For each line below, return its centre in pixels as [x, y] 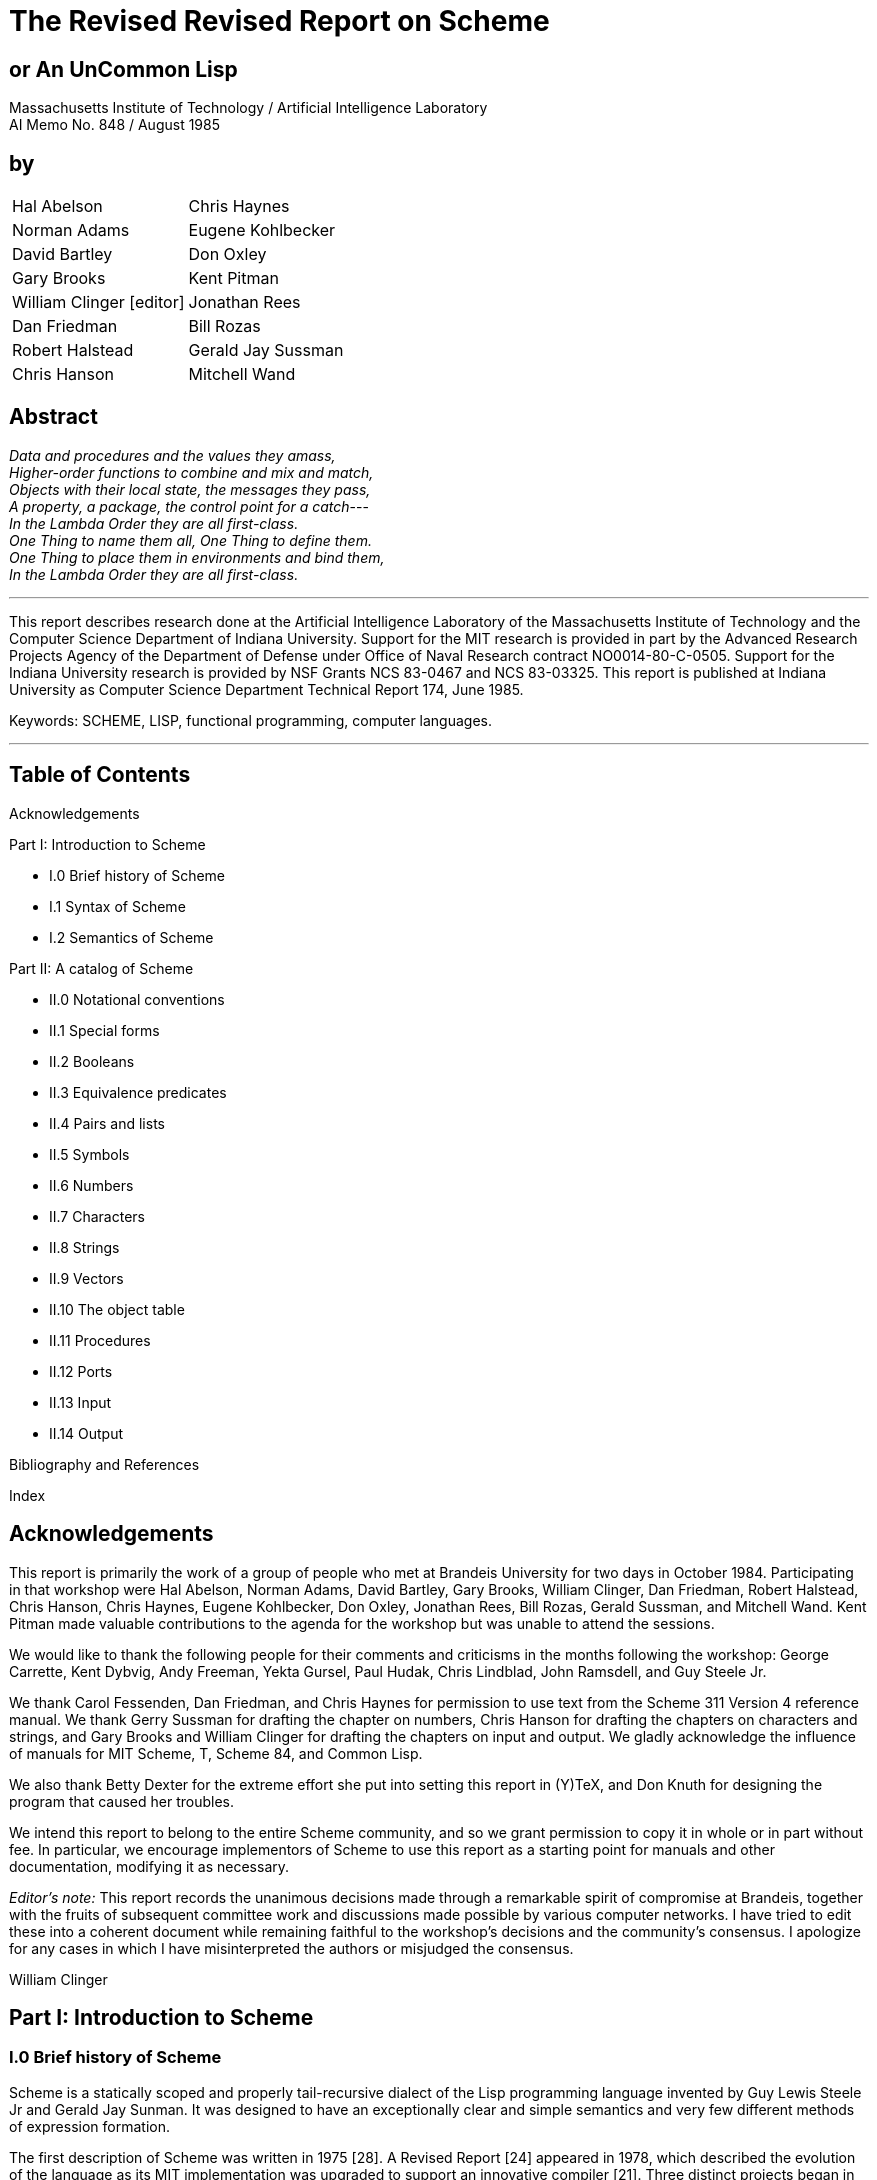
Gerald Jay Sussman [266, 350]
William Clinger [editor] [98, 302]
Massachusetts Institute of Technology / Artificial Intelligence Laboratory [248, 108]
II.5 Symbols [89, 1154]
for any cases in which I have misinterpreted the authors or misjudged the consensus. [291, 1948]
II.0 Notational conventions [137, 999]
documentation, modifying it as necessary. [149, 1866]
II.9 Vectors [86, 1278]
